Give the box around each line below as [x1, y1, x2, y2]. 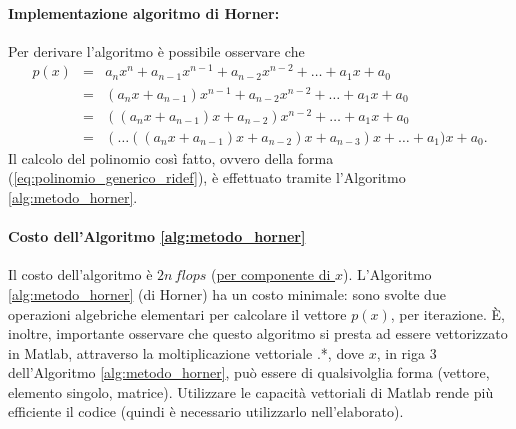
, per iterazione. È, [390, 303, 505, 324]
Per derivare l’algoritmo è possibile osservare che [8, 40, 305, 61]
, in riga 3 [376, 342, 437, 363]
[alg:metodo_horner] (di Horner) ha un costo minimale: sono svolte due [8, 283, 446, 304]
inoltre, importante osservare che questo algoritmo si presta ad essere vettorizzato [8, 323, 508, 344]
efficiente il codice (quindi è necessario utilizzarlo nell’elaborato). [8, 401, 404, 422]
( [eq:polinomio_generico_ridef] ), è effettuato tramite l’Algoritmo [8, 167, 406, 188]
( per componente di [210, 264, 331, 285]
